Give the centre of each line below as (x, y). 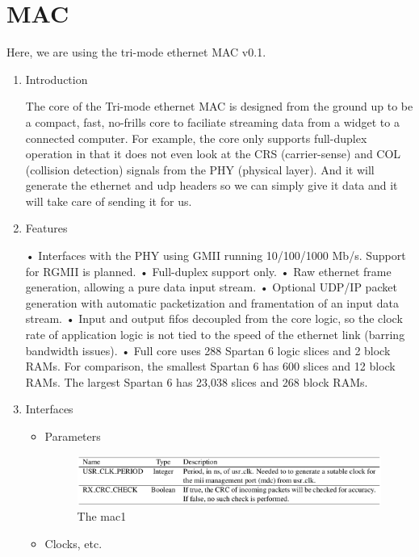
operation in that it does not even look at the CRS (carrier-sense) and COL (213, 154)
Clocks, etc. (73, 543)
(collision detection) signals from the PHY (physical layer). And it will (200, 169)
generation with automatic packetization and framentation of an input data (212, 302)
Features (46, 228)
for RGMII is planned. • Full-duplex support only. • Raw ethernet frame (208, 271)
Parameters (73, 436)
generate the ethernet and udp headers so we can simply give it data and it (212, 185)
